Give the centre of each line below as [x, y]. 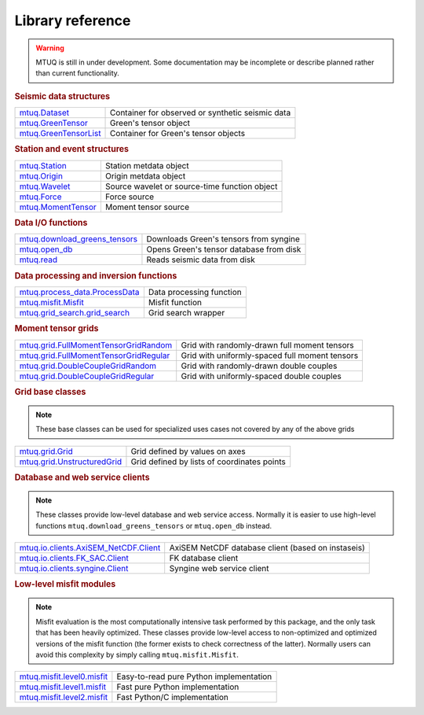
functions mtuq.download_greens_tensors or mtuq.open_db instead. [154, 525]
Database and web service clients [82, 477]
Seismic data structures [62, 96]
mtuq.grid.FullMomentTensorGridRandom [96, 345]
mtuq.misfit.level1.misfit [63, 687]
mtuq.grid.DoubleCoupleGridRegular [87, 376]
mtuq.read [38, 260]
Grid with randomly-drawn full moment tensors [268, 345]
